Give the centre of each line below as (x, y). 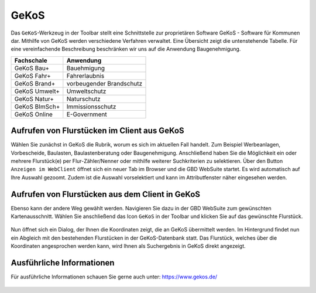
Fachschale (31, 60)
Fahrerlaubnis (85, 76)
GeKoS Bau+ (32, 68)
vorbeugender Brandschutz (104, 83)
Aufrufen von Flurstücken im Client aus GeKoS (97, 131)
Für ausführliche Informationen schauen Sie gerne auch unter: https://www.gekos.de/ (114, 277)
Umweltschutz (86, 91)
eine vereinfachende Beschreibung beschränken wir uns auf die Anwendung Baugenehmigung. (126, 49)
